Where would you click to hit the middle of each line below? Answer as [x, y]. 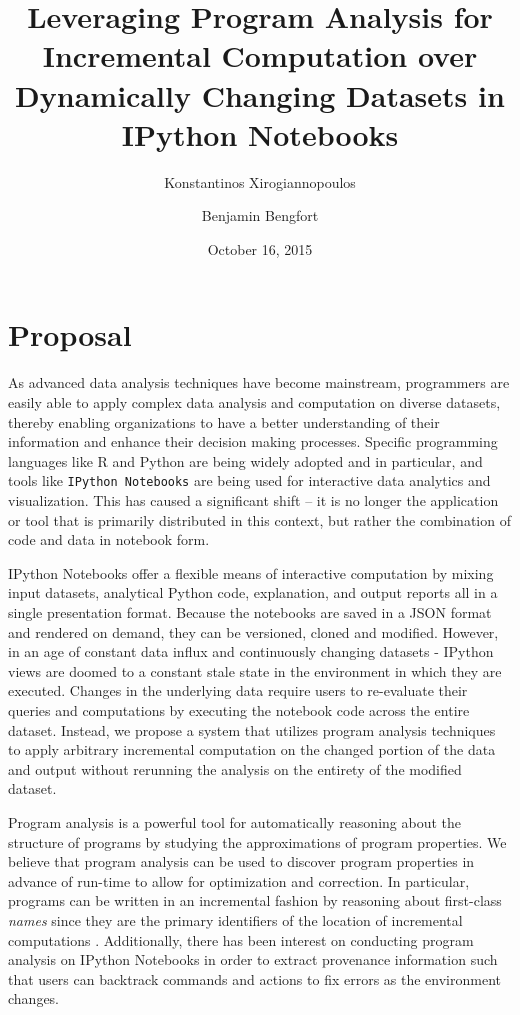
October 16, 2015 [260, 248]
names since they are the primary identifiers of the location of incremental [235, 919]
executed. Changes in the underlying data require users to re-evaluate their [238, 690]
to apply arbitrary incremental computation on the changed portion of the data [252, 749]
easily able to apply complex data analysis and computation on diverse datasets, [254, 402]
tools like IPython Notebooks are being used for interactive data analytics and [249, 480]
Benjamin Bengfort [260, 215]
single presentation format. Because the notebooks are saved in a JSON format [250, 612]
